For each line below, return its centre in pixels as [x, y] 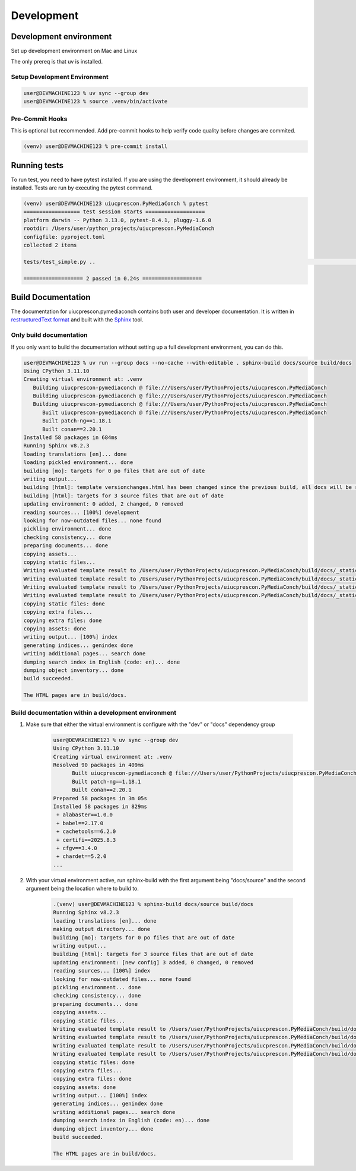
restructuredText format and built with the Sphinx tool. [77, 320]
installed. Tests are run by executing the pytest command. [82, 188]
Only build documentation [49, 335]
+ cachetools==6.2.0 [86, 831]
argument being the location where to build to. [82, 889]
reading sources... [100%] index [102, 971]
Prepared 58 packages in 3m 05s [100, 798]
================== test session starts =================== [114, 212]
